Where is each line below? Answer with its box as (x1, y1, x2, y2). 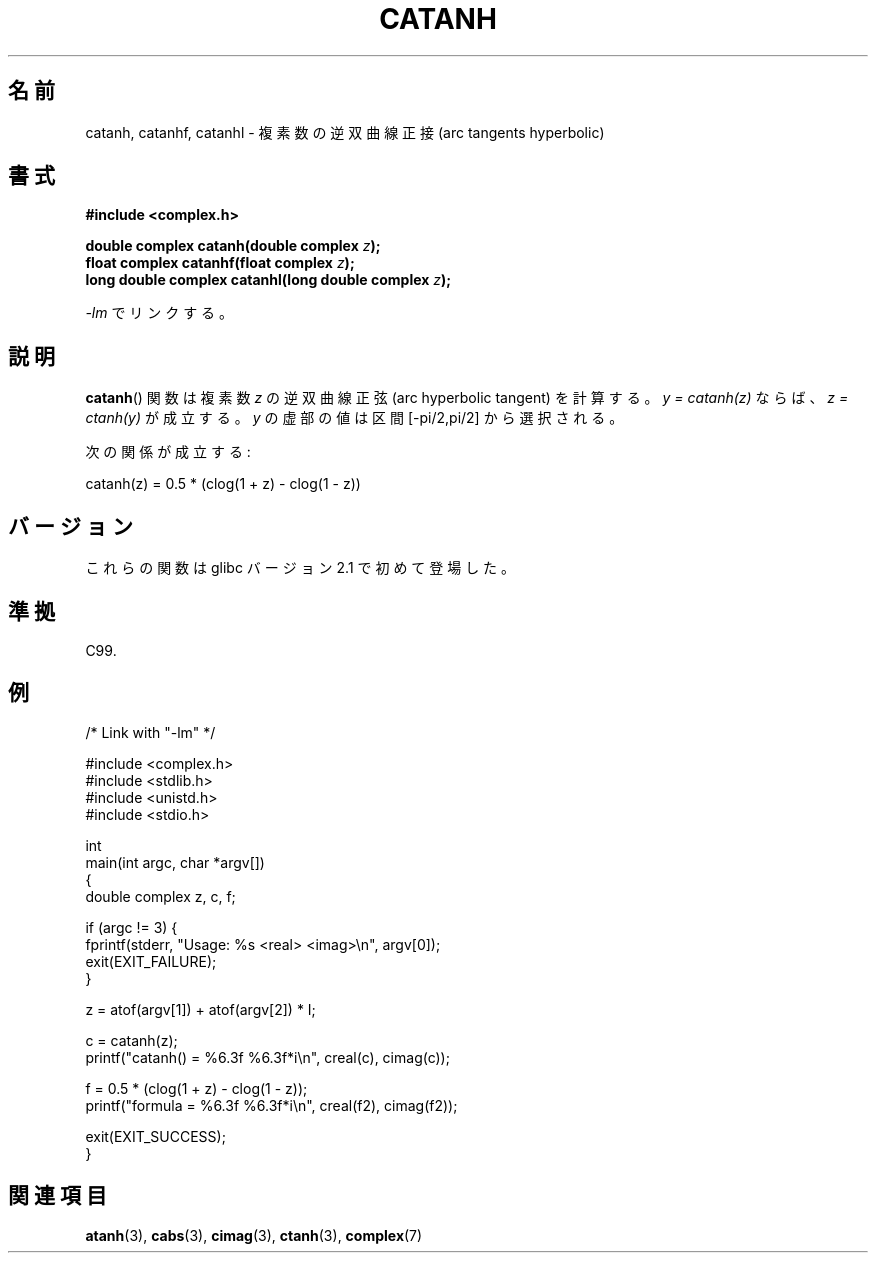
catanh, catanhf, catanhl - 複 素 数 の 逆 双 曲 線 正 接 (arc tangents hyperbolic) (85, 123, 605, 141)
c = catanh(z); (85, 1031, 178, 1049)
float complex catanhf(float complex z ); (85, 254, 355, 272)
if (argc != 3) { (85, 918, 178, 936)
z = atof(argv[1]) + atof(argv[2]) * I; (85, 1000, 316, 1018)
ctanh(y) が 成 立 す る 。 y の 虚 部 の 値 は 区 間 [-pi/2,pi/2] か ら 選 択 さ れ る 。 (85, 409, 624, 427)
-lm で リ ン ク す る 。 (85, 304, 234, 322)
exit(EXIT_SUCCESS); (85, 1127, 226, 1145)
